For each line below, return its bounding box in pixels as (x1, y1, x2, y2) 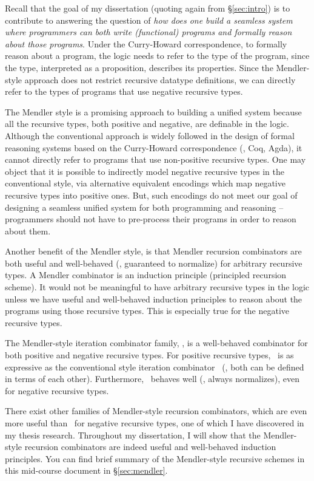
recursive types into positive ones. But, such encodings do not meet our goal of (5, 188, 298, 201)
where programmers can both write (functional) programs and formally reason (5, 26, 292, 38)
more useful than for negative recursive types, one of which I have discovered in (5, 417, 304, 429)
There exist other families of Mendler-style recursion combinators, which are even (5, 404, 307, 417)
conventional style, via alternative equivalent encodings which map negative (5, 177, 286, 189)
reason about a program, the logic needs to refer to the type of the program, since (5, 49, 310, 62)
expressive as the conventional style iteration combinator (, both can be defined (5, 360, 304, 373)
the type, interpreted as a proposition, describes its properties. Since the (5, 61, 273, 73)
